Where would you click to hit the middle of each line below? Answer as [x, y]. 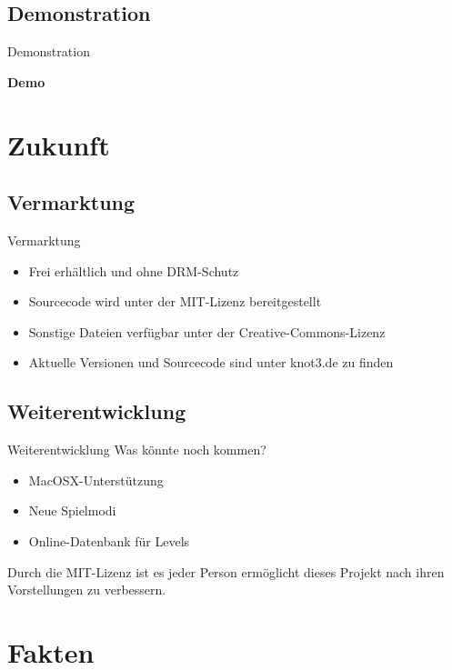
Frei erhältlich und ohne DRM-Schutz [134, 270]
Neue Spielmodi [72, 510]
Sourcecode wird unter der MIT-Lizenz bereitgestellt [175, 301]
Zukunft [59, 144]
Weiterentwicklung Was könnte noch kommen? [137, 450]
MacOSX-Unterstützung [96, 480]
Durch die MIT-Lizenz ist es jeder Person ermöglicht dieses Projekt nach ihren [226, 571]
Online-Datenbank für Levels [109, 540]
